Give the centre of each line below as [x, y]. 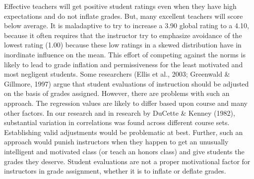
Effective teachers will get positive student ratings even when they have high [120, 6]
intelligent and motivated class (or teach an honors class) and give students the [124, 151]
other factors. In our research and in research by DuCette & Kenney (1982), [120, 112]
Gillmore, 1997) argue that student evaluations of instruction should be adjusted [127, 83]
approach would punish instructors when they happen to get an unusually [116, 142]
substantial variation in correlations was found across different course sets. [117, 122]
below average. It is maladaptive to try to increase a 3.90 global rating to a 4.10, [127, 25]
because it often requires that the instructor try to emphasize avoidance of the [123, 35]
